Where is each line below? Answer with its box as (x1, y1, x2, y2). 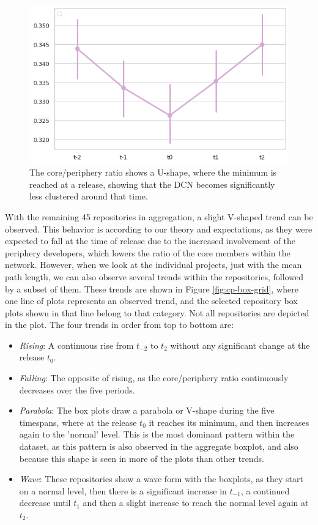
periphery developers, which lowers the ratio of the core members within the (5, 246, 290, 259)
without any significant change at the (170, 338, 310, 351)
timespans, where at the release (19, 415, 137, 428)
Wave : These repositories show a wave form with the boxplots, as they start (19, 472, 303, 485)
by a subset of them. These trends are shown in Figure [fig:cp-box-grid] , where (5, 282, 298, 295)
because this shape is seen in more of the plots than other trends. (19, 452, 264, 464)
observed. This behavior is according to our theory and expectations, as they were (5, 222, 312, 235)
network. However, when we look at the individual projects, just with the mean (5, 258, 302, 271)
